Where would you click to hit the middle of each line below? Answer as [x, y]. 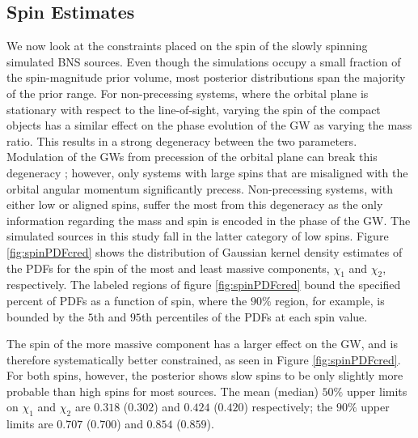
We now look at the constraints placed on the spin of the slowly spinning [187, 46]
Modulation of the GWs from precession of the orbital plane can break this [192, 157]
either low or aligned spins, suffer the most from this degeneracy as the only [195, 204]
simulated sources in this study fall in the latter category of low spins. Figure [198, 236]
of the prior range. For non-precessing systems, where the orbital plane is [188, 93]
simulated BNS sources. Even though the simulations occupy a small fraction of [204, 61]
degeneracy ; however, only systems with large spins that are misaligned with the [207, 172]
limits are [30, 424]
